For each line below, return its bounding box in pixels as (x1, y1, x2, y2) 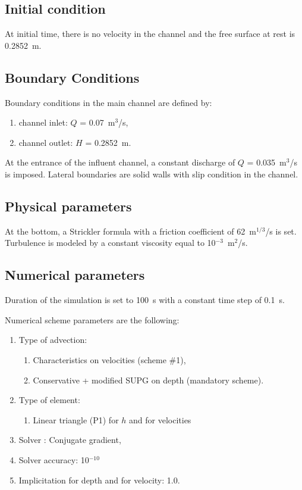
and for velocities (129, 413, 191, 426)
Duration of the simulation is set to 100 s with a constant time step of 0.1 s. (5, 294, 285, 306)
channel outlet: (18, 136, 73, 148)
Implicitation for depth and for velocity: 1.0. (18, 473, 180, 486)
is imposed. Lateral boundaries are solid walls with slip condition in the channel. (5, 167, 298, 180)
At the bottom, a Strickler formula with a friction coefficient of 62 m (5, 224, 256, 237)
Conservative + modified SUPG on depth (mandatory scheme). (33, 373, 264, 386)
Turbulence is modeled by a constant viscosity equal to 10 (5, 236, 216, 249)
